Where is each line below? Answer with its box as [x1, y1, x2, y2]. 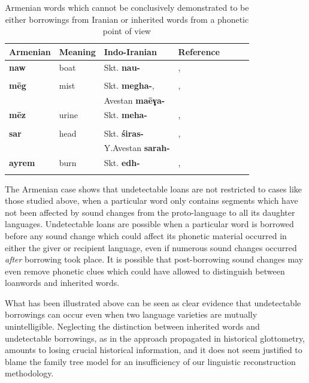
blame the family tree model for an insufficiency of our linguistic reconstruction [5, 355, 296, 367]
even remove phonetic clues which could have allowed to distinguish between [5, 264, 285, 277]
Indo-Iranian [104, 45, 157, 58]
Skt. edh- [104, 156, 140, 169]
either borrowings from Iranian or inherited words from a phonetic [5, 13, 249, 25]
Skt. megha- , [104, 79, 154, 91]
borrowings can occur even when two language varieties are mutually [5, 308, 257, 321]
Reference [178, 45, 220, 58]
